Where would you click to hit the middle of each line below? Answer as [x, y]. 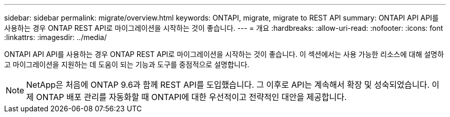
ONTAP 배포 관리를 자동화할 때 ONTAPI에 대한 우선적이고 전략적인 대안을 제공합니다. [191, 97]
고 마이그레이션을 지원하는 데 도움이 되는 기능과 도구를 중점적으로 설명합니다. [127, 64]
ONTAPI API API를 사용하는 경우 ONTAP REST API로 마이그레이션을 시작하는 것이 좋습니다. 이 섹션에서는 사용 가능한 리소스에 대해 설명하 [224, 54]
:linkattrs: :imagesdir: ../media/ [55, 37]
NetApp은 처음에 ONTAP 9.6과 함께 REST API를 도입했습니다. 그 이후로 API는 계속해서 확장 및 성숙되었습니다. [228, 85]
